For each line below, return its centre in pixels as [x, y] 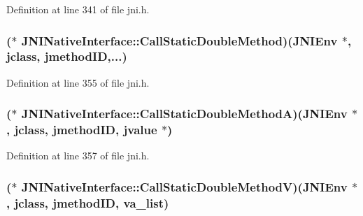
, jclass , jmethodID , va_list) [88, 202]
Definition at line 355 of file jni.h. [78, 82]
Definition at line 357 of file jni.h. [78, 156]
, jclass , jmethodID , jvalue [82, 130]
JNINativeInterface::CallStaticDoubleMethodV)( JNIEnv [184, 186]
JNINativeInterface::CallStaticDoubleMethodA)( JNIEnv [184, 114]
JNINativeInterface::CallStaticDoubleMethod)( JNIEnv [179, 40]
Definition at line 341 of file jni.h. [78, 9]
